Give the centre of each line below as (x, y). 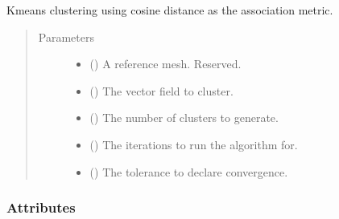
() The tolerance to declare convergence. (189, 171)
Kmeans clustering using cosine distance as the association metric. (170, 10)
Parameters (66, 36)
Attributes (41, 207)
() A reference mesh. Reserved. (165, 64)
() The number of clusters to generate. (184, 118)
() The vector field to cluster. (161, 90)
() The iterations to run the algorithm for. (194, 144)
